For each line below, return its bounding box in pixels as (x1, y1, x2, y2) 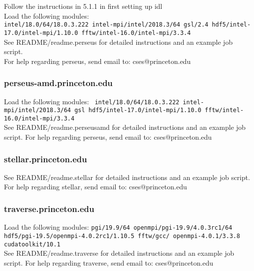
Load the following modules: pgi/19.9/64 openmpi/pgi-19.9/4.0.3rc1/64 (4, 222, 232, 232)
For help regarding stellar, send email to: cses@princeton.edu (4, 181, 187, 192)
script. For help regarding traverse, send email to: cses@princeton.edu (4, 257, 214, 268)
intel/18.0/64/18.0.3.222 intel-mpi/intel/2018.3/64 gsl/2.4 (4, 21, 209, 29)
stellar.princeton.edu (4, 152, 87, 165)
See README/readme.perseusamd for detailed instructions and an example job (4, 122, 246, 132)
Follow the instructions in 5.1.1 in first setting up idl (4, 1, 162, 11)
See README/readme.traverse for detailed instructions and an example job (4, 248, 234, 258)
